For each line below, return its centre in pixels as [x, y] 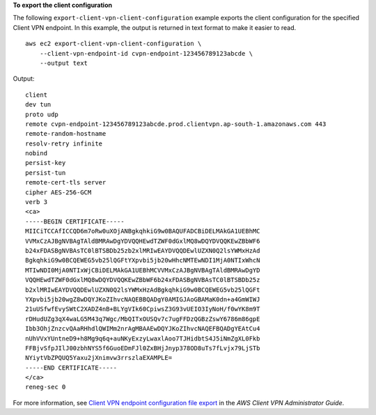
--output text [64, 63]
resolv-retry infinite [64, 143]
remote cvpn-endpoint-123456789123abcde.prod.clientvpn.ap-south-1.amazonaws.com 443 [176, 124]
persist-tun [46, 173]
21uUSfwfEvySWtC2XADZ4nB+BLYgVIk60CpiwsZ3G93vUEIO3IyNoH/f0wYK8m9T [143, 309]
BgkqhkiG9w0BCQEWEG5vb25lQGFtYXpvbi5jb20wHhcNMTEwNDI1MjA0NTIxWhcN [143, 260]
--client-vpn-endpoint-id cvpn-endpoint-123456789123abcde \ [146, 53]
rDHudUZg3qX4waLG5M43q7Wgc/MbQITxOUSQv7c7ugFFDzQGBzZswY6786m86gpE [143, 319]
